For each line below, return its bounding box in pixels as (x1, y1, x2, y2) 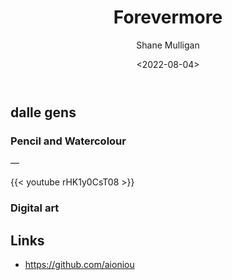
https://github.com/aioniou (24, 258, 135, 270)
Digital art (10, 201, 60, 215)
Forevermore (113, 6, 223, 29)
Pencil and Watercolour (10, 134, 127, 148)
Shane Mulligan (136, 39, 200, 51)
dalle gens (10, 104, 77, 121)
